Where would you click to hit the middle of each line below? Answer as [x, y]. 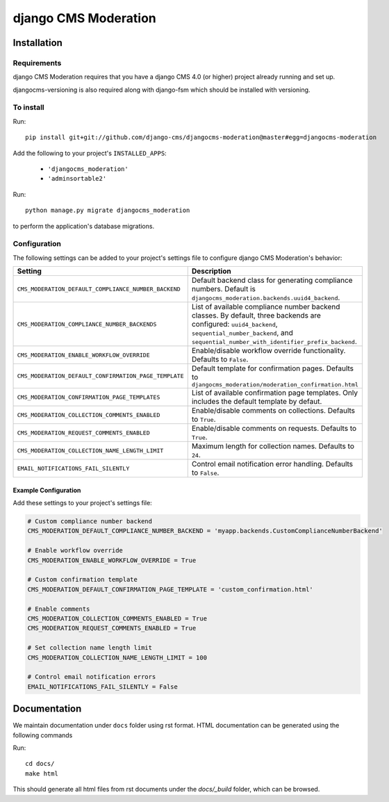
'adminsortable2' [77, 179]
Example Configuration [47, 490]
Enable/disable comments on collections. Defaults [273, 411]
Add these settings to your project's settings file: [82, 503]
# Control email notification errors [92, 677]
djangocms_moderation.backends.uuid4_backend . [266, 297]
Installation [38, 43]
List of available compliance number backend [266, 307]
